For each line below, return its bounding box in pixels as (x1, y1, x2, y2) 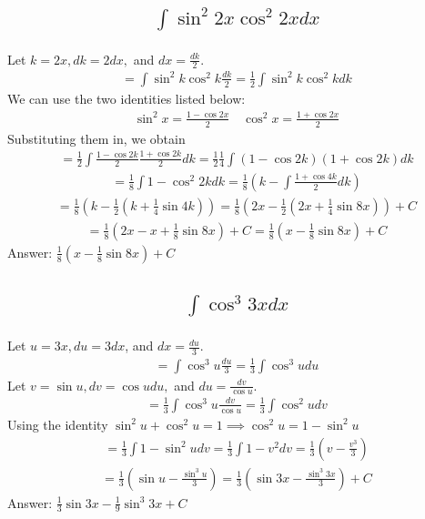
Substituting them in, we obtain (7, 128, 186, 148)
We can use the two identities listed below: (7, 88, 246, 107)
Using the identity (7, 414, 108, 433)
